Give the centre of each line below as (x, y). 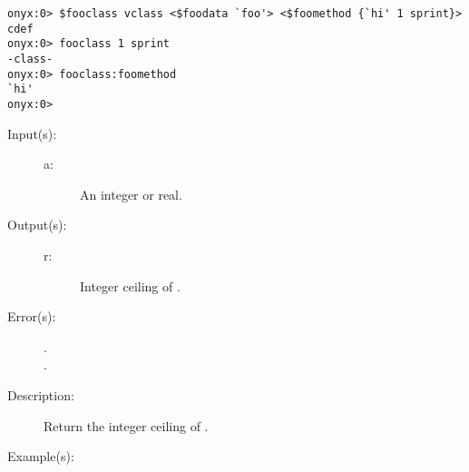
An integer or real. (131, 194)
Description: (41, 394)
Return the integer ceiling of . (126, 425)
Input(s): (32, 133)
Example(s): (41, 456)
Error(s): (32, 316)
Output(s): (37, 225)
